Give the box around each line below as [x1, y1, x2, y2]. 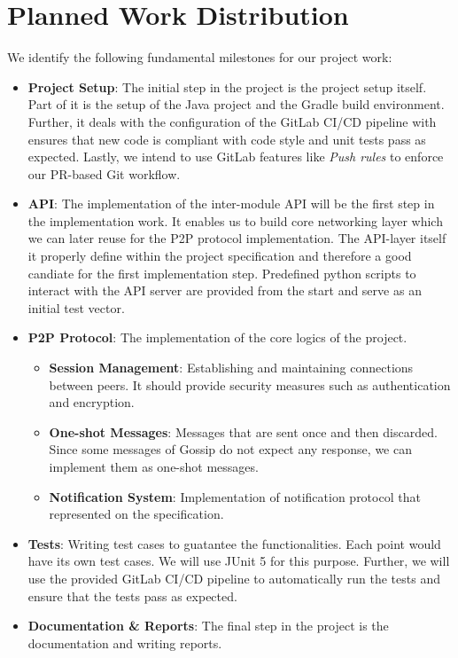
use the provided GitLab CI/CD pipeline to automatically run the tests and [27, 568, 440, 587]
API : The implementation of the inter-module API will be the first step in [27, 194, 435, 213]
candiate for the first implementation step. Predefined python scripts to [27, 263, 416, 282]
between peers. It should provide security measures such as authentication [49, 375, 451, 394]
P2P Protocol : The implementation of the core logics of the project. [27, 328, 408, 347]
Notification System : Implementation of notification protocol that [49, 487, 421, 505]
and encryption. [49, 393, 135, 411]
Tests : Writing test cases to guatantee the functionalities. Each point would [27, 534, 441, 552]
